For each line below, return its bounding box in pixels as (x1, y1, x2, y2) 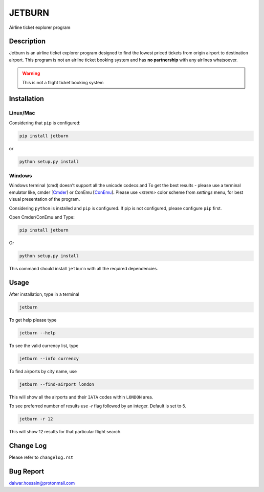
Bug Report (9, 467, 44, 475)
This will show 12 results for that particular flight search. (9, 429, 122, 435)
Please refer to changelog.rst (9, 454, 73, 460)
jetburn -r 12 (19, 416, 53, 422)
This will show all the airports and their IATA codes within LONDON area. (9, 394, 154, 400)
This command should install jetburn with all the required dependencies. (9, 265, 158, 271)
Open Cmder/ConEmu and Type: (9, 214, 75, 220)
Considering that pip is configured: (9, 120, 81, 126)
